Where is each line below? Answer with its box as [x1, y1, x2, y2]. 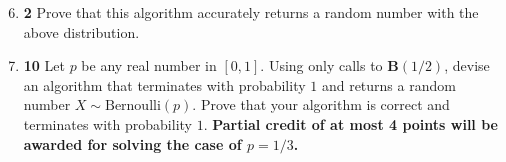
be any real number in [81, 55, 217, 76]
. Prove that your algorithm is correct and [192, 94, 450, 115]
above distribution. [23, 21, 140, 42]
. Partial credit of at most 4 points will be [203, 113, 498, 134]
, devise [444, 55, 490, 76]
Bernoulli [104, 99, 161, 114]
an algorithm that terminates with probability [23, 74, 306, 95]
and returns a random [321, 74, 456, 95]
